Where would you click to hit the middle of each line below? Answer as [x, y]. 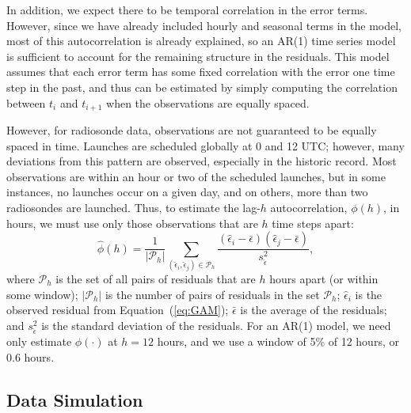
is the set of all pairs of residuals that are [156, 278]
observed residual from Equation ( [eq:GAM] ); [118, 310]
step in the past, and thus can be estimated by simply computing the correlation [202, 87]
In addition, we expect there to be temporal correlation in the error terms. [187, 9]
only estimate [39, 341]
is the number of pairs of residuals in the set [212, 294]
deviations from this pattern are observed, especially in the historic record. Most [202, 161]
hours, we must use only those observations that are [132, 223]
